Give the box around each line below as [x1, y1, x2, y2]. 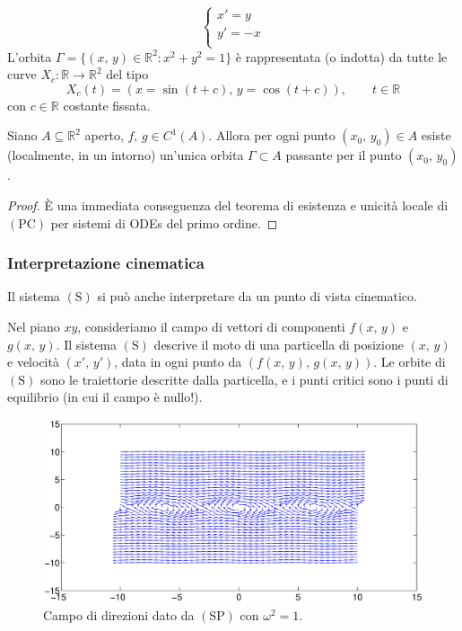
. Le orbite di [373, 352, 446, 371]
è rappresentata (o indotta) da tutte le [235, 47, 448, 66]
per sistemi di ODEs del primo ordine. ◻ [50, 213, 278, 232]
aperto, [84, 126, 124, 145]
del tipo [106, 65, 149, 84]
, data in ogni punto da [114, 352, 242, 371]
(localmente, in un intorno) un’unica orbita [7, 146, 244, 164]
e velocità [7, 352, 59, 371]
